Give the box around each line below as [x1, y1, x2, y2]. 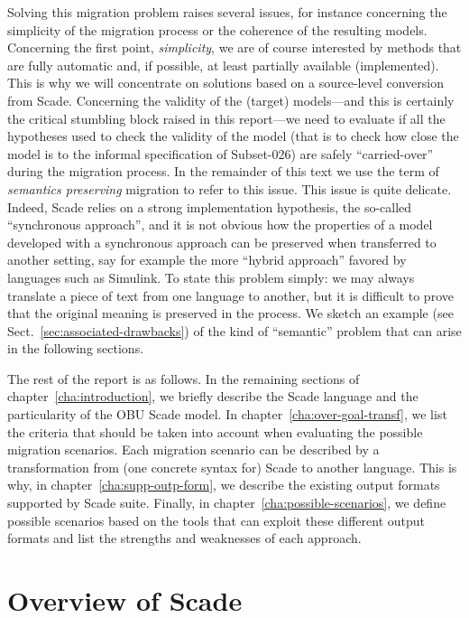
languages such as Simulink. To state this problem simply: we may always [7, 267, 415, 286]
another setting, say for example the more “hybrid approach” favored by [7, 250, 407, 269]
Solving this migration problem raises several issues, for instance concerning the [7, 3, 447, 21]
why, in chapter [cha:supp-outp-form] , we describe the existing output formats [7, 475, 440, 494]
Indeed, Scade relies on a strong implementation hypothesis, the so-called [7, 197, 412, 216]
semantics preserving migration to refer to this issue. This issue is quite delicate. [7, 179, 452, 198]
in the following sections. [7, 339, 144, 358]
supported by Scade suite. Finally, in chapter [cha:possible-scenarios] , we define [7, 493, 446, 512]
